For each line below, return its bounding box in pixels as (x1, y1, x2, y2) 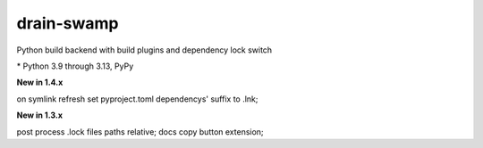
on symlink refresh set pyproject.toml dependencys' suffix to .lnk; (16, 94, 258, 104)
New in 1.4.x (16, 77, 64, 88)
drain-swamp (16, 13, 119, 33)
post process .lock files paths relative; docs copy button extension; (16, 126, 264, 137)
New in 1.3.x (16, 110, 63, 120)
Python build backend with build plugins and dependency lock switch (16, 45, 273, 55)
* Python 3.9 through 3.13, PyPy (16, 61, 134, 71)
